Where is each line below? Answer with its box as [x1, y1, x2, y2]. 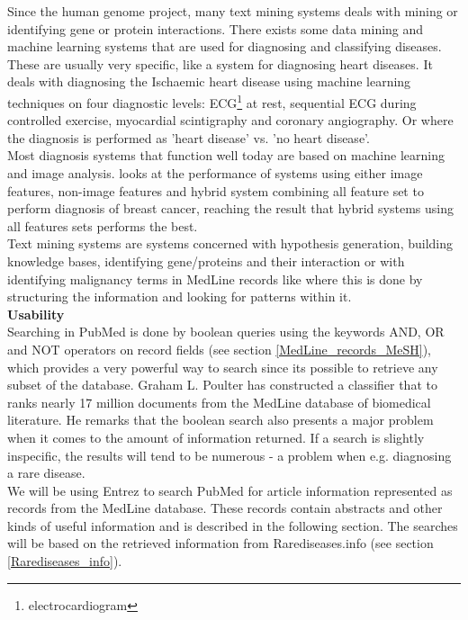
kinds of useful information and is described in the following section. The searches [7, 516, 458, 535]
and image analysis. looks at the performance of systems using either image [7, 164, 423, 182]
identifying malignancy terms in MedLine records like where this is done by [7, 269, 423, 288]
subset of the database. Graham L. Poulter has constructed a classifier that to [7, 375, 437, 394]
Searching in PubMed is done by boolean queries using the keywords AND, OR [7, 322, 445, 341]
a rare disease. [7, 463, 85, 482]
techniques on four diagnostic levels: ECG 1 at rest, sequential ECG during [7, 90, 417, 112]
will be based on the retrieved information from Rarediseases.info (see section [7, 534, 434, 553]
